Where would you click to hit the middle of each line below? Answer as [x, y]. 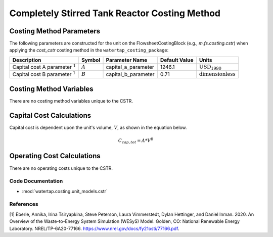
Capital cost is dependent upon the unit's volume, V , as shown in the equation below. [98, 128]
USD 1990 [210, 67]
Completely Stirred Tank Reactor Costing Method [115, 13]
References [24, 204]
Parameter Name [127, 60]
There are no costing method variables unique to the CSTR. [71, 101]
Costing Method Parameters [55, 31]
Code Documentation [36, 181]
